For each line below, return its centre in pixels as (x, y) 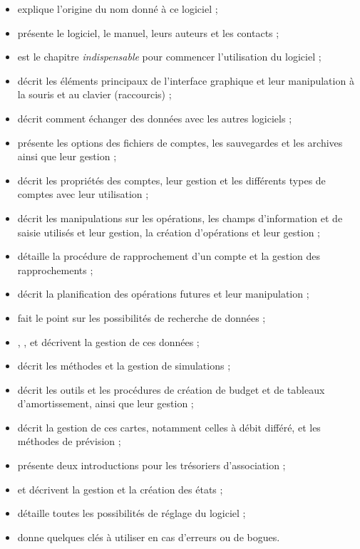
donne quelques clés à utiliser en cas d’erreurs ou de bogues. (149, 537)
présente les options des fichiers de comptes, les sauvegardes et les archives (180, 142)
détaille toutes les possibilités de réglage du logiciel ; (132, 513)
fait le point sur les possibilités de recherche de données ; (142, 317)
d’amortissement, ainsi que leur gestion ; (106, 403)
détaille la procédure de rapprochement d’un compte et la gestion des (169, 256)
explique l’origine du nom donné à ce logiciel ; (118, 9)
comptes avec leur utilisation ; (83, 194)
